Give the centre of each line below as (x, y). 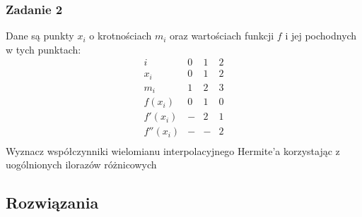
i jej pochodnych (321, 36)
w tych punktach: (43, 49)
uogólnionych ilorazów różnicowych (81, 165)
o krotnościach (121, 36)
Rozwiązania (52, 203)
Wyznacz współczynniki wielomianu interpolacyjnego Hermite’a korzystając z (173, 150)
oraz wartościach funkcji (222, 36)
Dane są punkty (40, 36)
